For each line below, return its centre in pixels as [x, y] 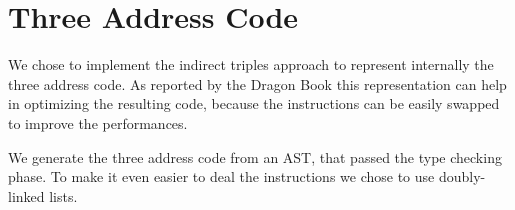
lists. [63, 195]
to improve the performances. [98, 122]
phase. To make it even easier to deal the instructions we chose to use [221, 176]
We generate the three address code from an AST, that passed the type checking [255, 156]
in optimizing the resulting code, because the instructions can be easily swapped [254, 103]
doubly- [462, 176]
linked [26, 195]
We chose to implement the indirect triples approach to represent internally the [251, 64]
